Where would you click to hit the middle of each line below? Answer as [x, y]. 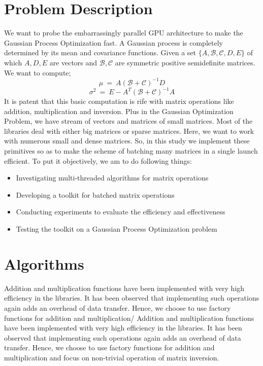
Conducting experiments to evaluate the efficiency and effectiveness [121, 212]
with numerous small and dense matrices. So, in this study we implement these [127, 141]
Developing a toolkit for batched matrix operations [95, 194]
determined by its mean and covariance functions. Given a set [100, 52]
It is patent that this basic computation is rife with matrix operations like [119, 101]
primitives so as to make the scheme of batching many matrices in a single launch [131, 151]
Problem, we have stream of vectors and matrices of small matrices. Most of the [128, 121]
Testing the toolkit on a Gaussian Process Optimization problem [117, 229]
